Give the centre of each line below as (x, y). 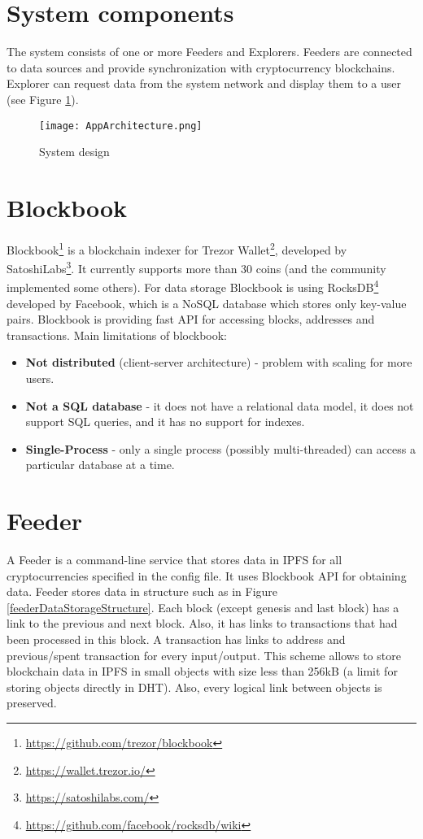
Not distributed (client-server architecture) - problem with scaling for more (219, 362)
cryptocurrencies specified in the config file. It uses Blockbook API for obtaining (207, 575)
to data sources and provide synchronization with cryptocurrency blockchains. (201, 67)
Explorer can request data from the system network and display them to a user (204, 83)
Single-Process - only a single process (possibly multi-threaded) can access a (220, 448)
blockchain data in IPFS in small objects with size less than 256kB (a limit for (202, 671)
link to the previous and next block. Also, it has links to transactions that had (202, 623)
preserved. (32, 703)
